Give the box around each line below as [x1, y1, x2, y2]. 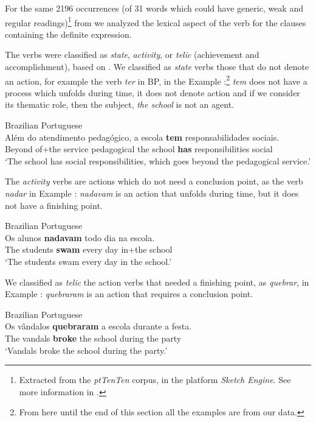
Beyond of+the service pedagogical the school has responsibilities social [5, 142, 273, 155]
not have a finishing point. [5, 199, 103, 211]
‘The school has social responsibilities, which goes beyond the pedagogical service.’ [5, 154, 311, 167]
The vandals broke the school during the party [5, 331, 182, 344]
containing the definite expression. [5, 27, 132, 40]
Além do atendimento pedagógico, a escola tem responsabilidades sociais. [5, 130, 280, 143]
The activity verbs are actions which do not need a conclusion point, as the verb [5, 175, 303, 188]
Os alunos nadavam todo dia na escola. [5, 231, 155, 244]
